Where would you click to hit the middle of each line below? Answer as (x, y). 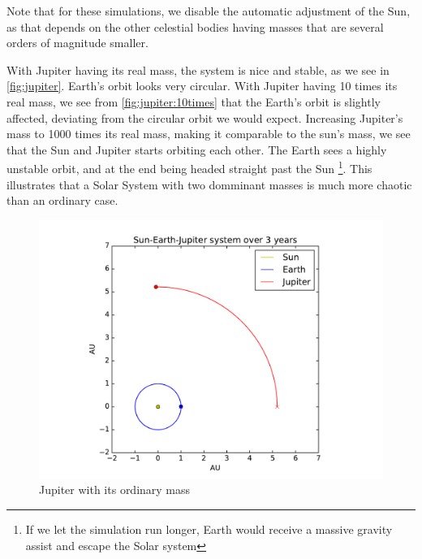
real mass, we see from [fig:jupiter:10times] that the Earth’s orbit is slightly (194, 101)
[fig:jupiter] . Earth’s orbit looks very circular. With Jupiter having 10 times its (202, 86)
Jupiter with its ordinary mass (115, 490)
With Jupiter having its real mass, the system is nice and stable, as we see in (198, 69)
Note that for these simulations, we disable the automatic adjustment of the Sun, (209, 11)
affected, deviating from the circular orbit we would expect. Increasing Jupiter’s (205, 117)
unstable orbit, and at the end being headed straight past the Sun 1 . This (189, 167)
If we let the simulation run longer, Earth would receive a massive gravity (209, 529)
